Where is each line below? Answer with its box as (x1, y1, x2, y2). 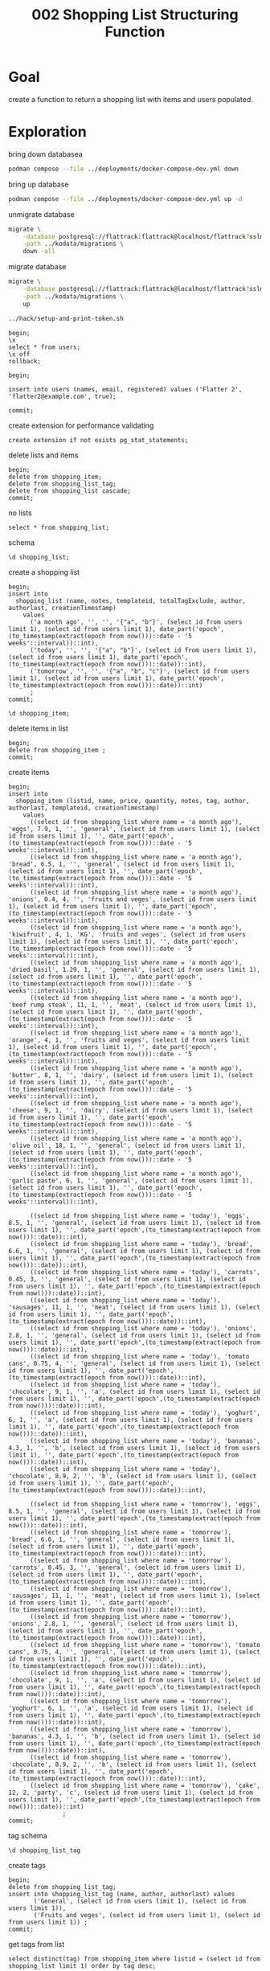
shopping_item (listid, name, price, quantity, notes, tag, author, (15, 797, 250, 805)
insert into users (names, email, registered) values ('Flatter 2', (8, 385, 243, 393)
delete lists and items (8, 450, 79, 460)
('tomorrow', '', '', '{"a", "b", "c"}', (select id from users (29, 667, 250, 675)
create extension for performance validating (8, 420, 154, 430)
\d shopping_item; (8, 709, 70, 717)
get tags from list (8, 1939, 65, 1948)
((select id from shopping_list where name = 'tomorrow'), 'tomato (29, 1641, 261, 1649)
